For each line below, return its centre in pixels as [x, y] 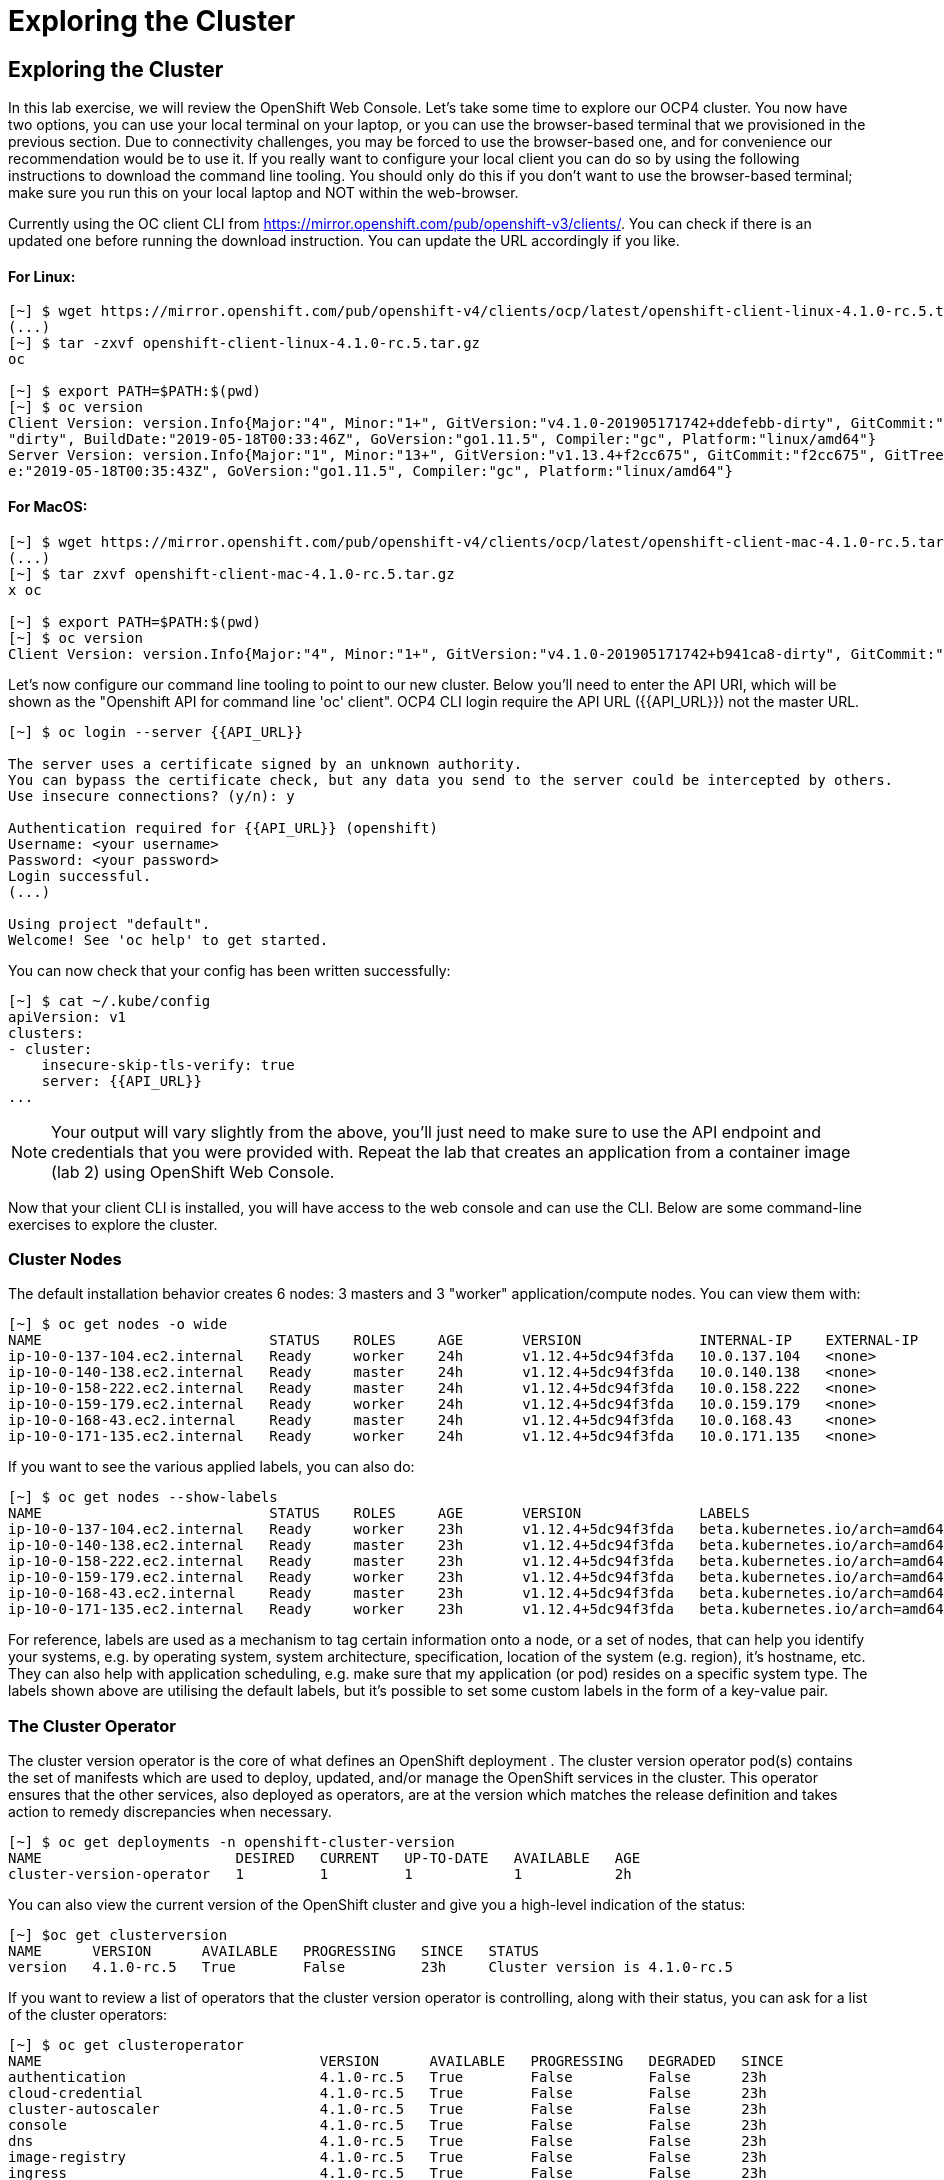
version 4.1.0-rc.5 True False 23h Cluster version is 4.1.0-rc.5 [370, 1967]
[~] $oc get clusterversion [118, 1935]
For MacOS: [48, 506]
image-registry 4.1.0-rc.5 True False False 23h [387, 2157]
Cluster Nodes [65, 1258]
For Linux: [42, 276]
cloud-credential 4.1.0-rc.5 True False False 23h [387, 2093]
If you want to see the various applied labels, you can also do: [211, 1467]
